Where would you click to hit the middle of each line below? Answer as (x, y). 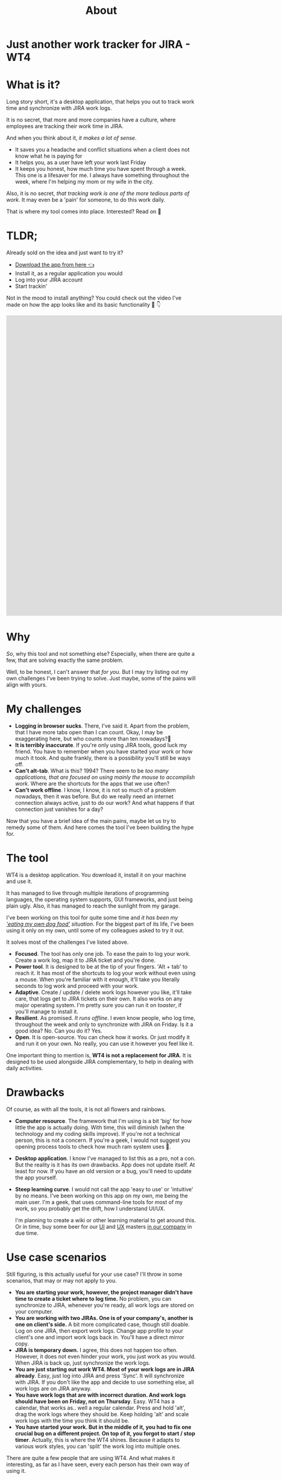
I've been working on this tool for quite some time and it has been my (92, 917)
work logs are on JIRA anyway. (53, 1388)
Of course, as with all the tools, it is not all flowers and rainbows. (86, 1109)
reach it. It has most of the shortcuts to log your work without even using (105, 973)
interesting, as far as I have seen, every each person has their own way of (98, 1464)
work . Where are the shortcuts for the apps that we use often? (92, 783)
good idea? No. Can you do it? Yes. (58, 1031)
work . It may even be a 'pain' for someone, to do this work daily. (86, 200)
